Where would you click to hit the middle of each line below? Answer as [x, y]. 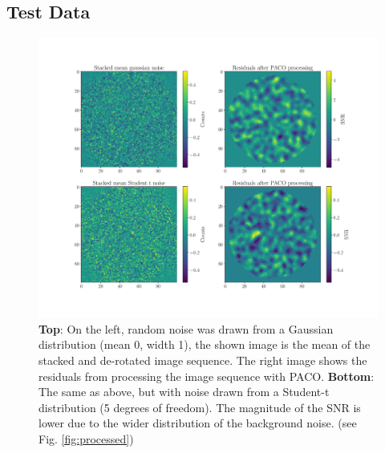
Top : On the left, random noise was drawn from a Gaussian [186, 328]
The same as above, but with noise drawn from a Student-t [184, 392]
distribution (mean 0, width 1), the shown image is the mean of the [205, 344]
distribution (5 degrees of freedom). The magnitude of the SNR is [200, 407]
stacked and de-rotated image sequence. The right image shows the [203, 360]
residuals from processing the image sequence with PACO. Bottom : [207, 376]
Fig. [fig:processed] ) [86, 439]
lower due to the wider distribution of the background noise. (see [198, 423]
